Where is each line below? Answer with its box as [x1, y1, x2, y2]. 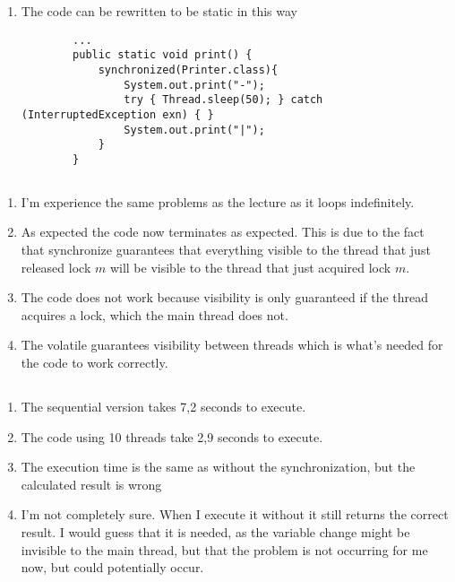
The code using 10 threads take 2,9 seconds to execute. [21, 427, 323, 446]
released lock [21, 257, 91, 276]
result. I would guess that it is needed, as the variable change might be [21, 523, 410, 541]
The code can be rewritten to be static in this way [21, 2, 297, 20]
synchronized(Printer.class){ [98, 63, 279, 76]
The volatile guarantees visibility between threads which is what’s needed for [21, 335, 443, 354]
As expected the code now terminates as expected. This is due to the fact [21, 222, 425, 241]
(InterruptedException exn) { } [21, 108, 214, 121]
